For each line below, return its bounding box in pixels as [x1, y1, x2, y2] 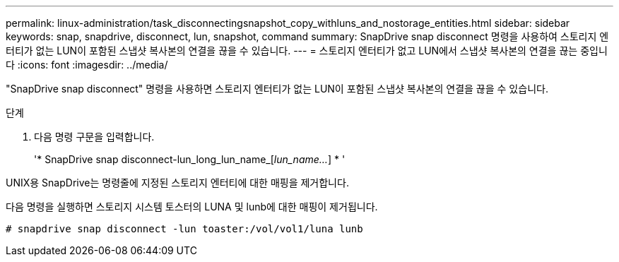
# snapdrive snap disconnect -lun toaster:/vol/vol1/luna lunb [6, 223, 363, 234]
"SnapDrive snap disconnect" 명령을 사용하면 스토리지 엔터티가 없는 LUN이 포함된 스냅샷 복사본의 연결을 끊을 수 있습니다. [6, 83, 548, 95]
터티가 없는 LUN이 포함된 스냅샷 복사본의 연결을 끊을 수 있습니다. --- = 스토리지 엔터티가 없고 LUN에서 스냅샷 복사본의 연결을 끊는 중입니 [6, 44, 608, 56]
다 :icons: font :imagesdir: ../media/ [6, 59, 168, 71]
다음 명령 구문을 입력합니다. [34, 131, 155, 143]
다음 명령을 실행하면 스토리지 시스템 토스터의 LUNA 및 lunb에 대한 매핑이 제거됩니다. [6, 201, 378, 213]
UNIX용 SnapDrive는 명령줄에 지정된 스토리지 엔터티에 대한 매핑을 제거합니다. [6, 177, 349, 189]
